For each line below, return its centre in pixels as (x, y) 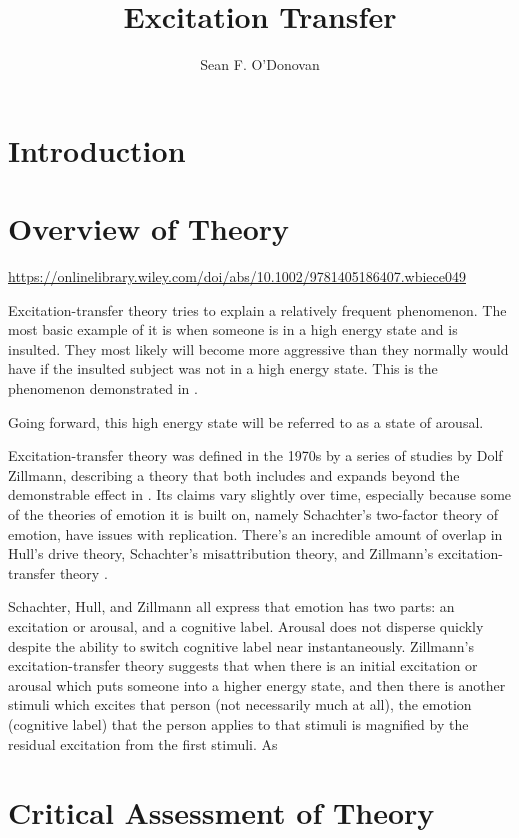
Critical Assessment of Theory (221, 812)
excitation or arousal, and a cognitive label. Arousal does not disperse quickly (246, 625)
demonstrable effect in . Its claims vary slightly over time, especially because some (260, 494)
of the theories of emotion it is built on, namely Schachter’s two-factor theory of (253, 513)
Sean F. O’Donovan (260, 64)
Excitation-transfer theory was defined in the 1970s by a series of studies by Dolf (255, 455)
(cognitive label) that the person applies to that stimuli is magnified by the (238, 723)
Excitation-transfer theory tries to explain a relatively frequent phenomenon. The (257, 309)
